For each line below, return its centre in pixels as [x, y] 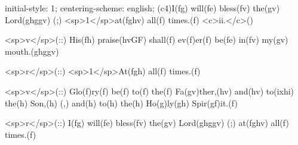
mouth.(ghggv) [32, 51]
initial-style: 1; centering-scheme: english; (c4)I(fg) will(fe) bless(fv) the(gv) [142, 8]
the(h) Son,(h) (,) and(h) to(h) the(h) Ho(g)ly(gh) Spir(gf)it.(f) [121, 103]
